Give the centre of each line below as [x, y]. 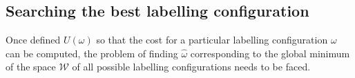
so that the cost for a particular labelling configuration [212, 40]
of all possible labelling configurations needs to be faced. [191, 67]
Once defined [33, 40]
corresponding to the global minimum [270, 53]
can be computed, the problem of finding [92, 53]
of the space [31, 67]
